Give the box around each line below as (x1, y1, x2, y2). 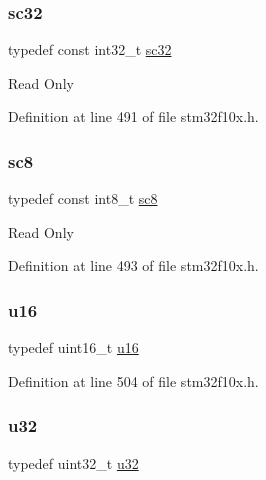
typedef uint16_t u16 (8, 337, 139, 358)
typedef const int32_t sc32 (8, 39, 172, 60)
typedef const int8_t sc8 (8, 188, 158, 209)
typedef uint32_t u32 (8, 452, 139, 473)
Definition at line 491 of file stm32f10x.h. (8, 106, 259, 127)
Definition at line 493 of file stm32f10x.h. (8, 255, 259, 276)
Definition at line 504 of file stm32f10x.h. (8, 370, 259, 391)
